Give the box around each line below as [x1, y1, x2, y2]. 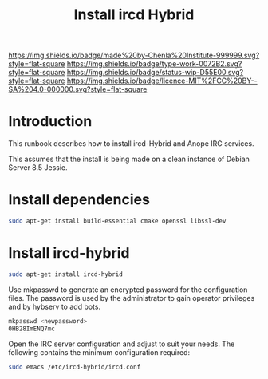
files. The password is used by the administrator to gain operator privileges [8, 293, 255, 302]
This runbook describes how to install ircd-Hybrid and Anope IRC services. [8, 139, 254, 148]
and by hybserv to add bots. [8, 302, 101, 311]
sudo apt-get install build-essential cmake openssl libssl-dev [8, 217, 227, 225]
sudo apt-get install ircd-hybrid [8, 270, 124, 278]
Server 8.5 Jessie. [8, 163, 68, 172]
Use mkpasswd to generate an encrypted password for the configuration [8, 285, 248, 294]
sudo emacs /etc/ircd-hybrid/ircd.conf [8, 363, 141, 371]
